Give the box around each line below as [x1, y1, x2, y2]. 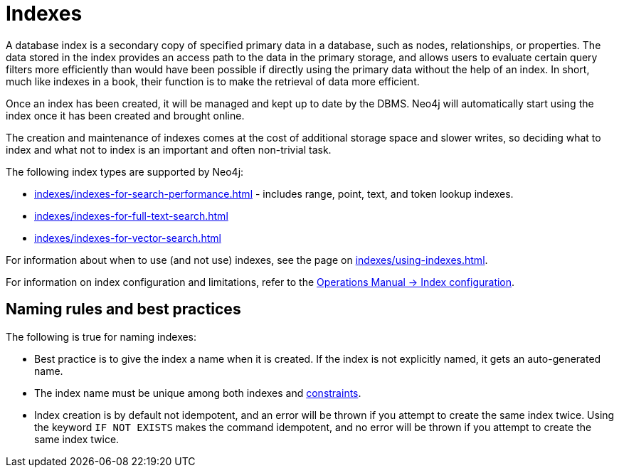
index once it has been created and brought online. [6, 109, 245, 122]
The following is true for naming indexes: [6, 330, 197, 343]
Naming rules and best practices [6, 300, 241, 319]
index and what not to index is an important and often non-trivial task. [6, 143, 332, 156]
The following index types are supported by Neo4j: [6, 165, 244, 178]
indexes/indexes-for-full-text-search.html [34, 209, 228, 222]
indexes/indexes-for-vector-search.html [34, 231, 221, 244]
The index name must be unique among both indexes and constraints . [34, 386, 361, 399]
